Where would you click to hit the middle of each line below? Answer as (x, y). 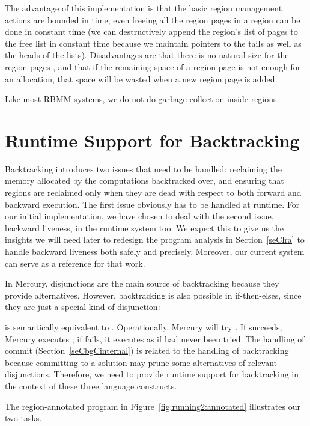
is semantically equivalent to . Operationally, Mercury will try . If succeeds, (144, 327)
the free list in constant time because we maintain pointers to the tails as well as (153, 43)
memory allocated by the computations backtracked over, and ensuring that (144, 181)
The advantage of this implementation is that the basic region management (144, 8)
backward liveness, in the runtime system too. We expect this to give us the (144, 227)
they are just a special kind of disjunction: (83, 307)
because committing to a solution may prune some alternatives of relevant (141, 362)
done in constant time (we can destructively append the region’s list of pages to (151, 32)
